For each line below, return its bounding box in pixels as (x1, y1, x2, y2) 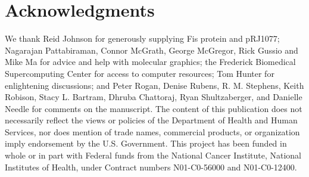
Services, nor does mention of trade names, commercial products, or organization (5, 125, 300, 138)
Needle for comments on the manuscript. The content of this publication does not (5, 102, 302, 114)
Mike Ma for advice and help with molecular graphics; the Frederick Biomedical (5, 55, 296, 68)
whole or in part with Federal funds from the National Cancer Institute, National (5, 149, 301, 162)
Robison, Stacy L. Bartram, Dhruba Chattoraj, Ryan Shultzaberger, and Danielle (5, 91, 302, 103)
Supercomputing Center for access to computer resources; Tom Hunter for (5, 67, 274, 79)
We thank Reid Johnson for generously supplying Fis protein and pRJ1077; (5, 32, 280, 45)
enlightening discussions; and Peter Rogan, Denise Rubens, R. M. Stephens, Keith (5, 79, 304, 91)
